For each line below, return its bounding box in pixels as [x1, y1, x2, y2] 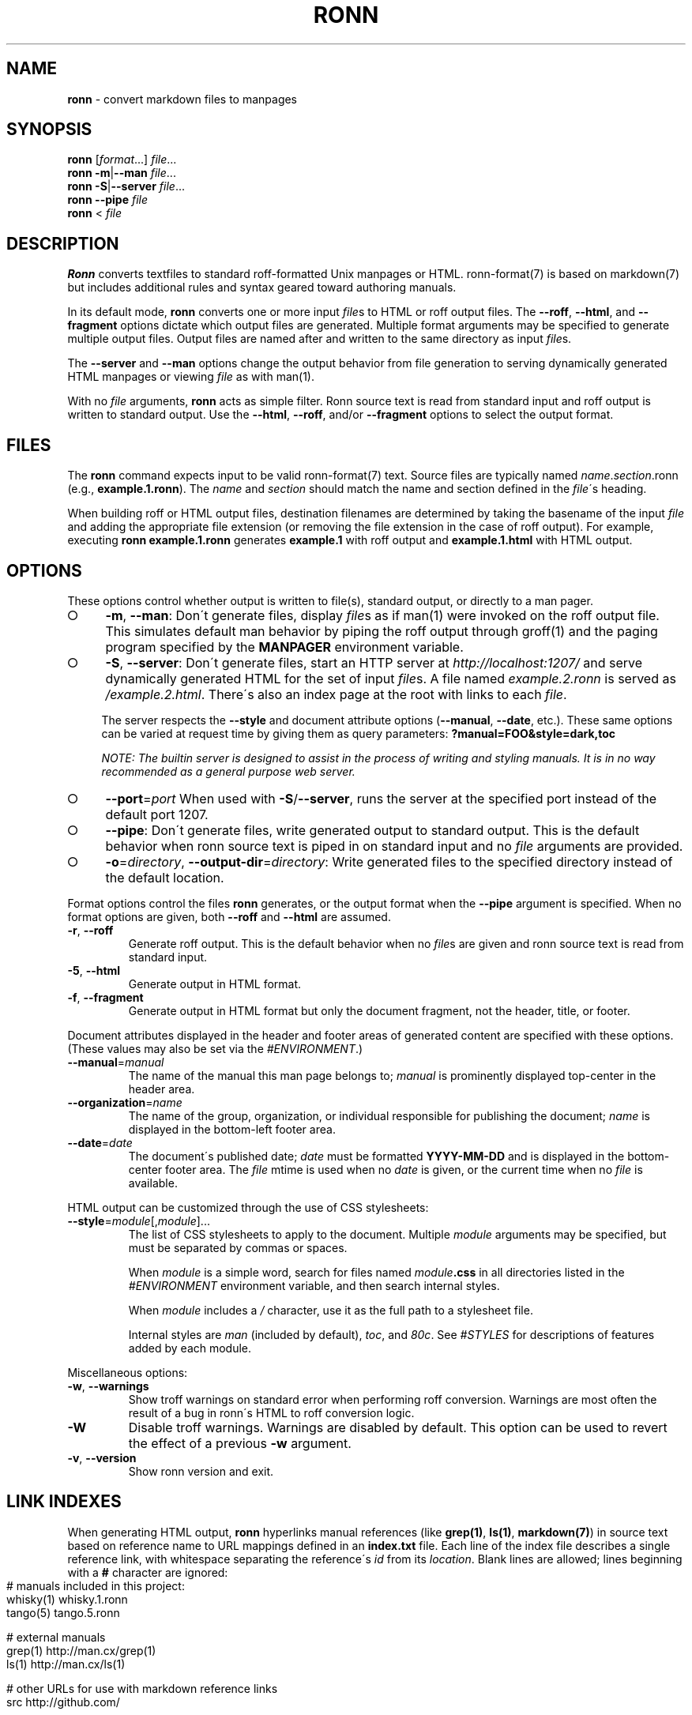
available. [128, 1175, 178, 1190]
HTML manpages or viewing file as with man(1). [67, 370, 314, 384]
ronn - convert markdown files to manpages [67, 92, 298, 106]
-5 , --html [67, 963, 121, 977]
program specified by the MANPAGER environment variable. [105, 638, 464, 655]
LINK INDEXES [6, 1491, 122, 1512]
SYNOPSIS [6, 119, 92, 140]
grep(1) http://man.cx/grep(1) [6, 1643, 156, 1657]
